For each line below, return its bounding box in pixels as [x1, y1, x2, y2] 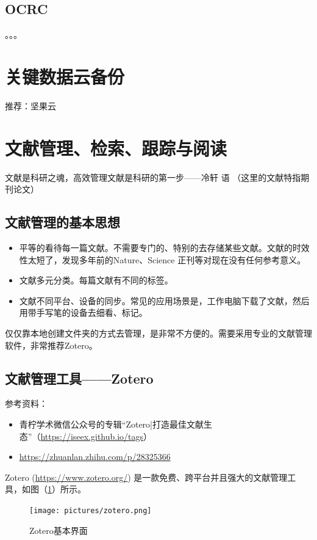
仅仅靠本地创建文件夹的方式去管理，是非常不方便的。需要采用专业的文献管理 [5, 327, 312, 339]
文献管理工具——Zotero [5, 368, 154, 387]
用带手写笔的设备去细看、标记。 [19, 306, 148, 319]
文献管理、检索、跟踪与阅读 [5, 135, 227, 160]
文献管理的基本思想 [5, 213, 120, 232]
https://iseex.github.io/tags [40, 429, 144, 442]
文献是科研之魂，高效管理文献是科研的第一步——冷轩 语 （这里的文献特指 [5, 170, 301, 183]
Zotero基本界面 [29, 524, 88, 536]
